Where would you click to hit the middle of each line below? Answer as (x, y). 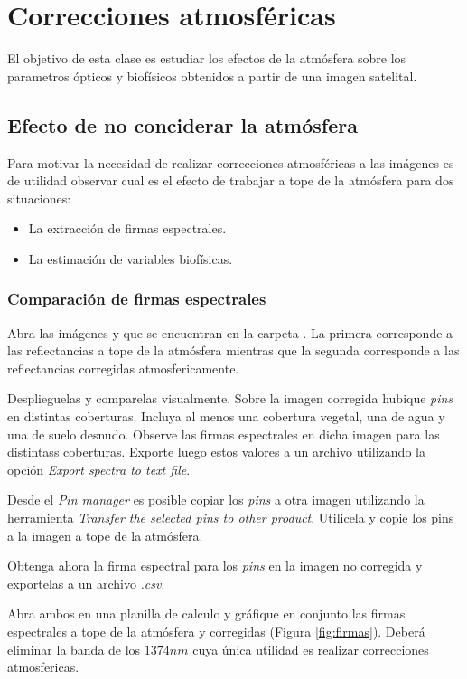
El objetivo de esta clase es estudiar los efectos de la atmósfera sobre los (207, 58)
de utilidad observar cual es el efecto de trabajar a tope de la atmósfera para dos (231, 180)
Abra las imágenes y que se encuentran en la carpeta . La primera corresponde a (230, 332)
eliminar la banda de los (74, 649)
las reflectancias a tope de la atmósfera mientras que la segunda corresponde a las (233, 350)
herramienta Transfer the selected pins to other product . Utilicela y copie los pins (231, 518)
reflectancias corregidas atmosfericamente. (123, 368)
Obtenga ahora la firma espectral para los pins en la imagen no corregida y (215, 566)
